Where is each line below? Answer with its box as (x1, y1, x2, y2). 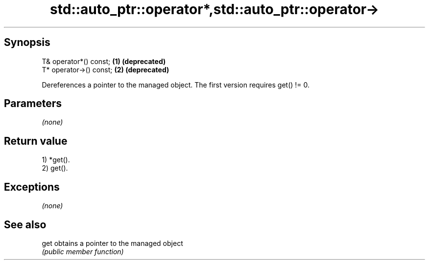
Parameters (4, 97, 62, 110)
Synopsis (4, 36, 50, 49)
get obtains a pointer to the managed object (42, 239, 183, 247)
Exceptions (4, 180, 60, 193)
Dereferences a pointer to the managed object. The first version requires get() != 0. (42, 80, 310, 89)
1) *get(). (42, 155, 70, 164)
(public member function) (42, 247, 124, 256)
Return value (4, 134, 68, 147)
